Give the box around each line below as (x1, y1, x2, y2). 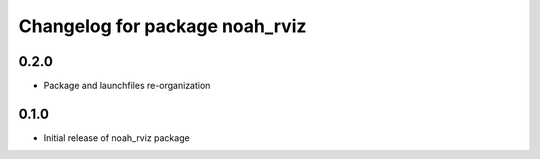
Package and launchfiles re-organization (43, 80, 211, 92)
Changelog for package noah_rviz (18, 15, 307, 37)
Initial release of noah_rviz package (43, 131, 190, 144)
